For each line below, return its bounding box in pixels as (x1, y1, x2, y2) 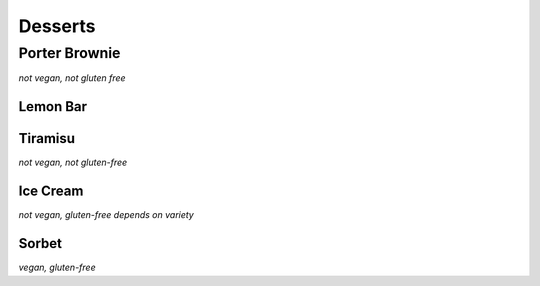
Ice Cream (18, 183, 84, 200)
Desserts (18, 15, 96, 37)
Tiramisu (18, 130, 75, 147)
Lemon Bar (18, 98, 88, 115)
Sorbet (18, 235, 62, 252)
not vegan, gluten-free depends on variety (18, 209, 194, 221)
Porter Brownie (18, 44, 121, 62)
